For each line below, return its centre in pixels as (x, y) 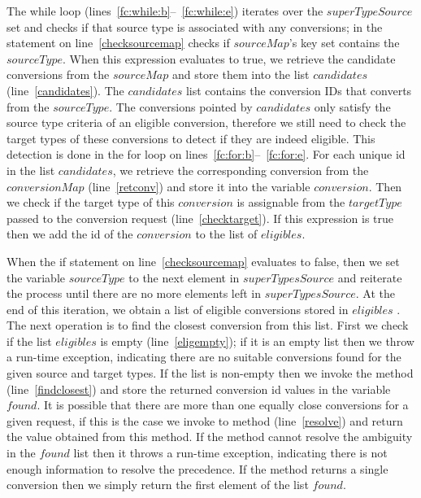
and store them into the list (241, 74)
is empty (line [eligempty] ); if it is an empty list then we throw (257, 341)
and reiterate (370, 277)
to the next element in (184, 277)
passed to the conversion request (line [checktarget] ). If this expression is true (200, 218)
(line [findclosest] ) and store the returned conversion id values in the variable (199, 389)
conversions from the (58, 74)
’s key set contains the (344, 43)
